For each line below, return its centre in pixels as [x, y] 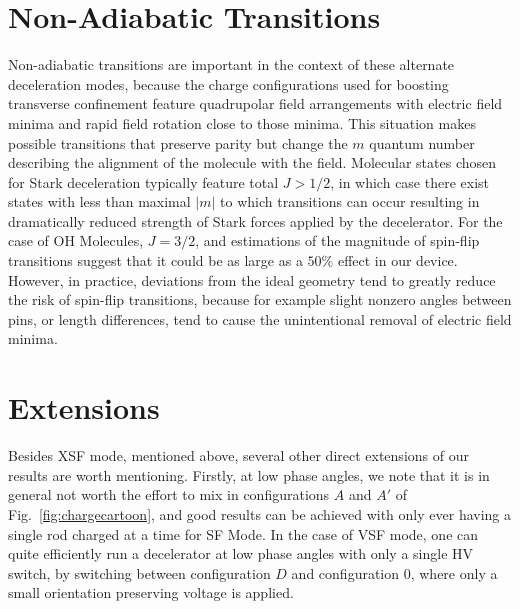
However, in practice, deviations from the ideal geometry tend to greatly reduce [252, 279]
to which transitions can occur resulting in [350, 201]
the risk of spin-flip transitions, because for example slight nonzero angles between [260, 299]
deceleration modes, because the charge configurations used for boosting [228, 83]
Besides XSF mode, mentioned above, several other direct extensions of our [238, 455]
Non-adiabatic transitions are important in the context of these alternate [231, 64]
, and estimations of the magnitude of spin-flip [337, 240]
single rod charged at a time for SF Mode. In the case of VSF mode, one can [243, 533]
